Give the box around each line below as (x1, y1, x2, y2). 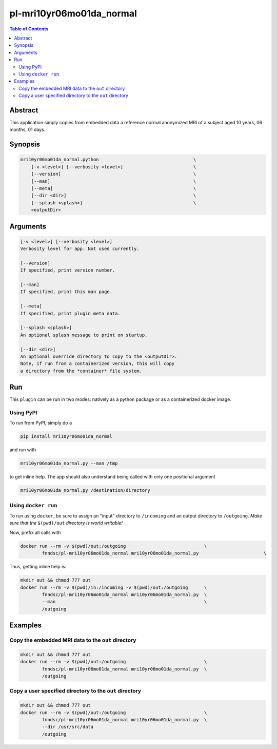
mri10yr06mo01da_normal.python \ (20, 157, 196, 163)
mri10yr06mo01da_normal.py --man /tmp (20, 460, 118, 467)
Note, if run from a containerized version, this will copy (20, 361, 175, 367)
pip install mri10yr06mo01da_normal (20, 434, 113, 439)
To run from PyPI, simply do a (9, 420, 72, 426)
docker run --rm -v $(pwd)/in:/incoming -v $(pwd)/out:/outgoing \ (20, 584, 207, 590)
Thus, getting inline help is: (9, 564, 67, 570)
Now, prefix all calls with (9, 529, 61, 535)
